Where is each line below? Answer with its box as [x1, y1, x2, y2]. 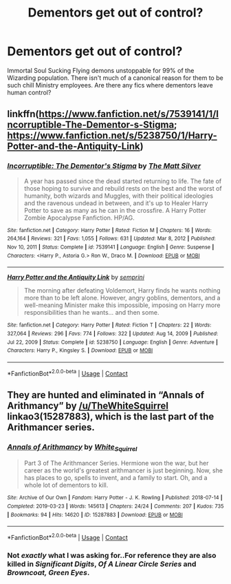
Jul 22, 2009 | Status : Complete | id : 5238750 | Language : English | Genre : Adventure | [7, 339, 219, 346]
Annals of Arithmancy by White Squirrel [7, 442, 137, 453]
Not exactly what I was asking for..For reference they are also [7, 551, 217, 561]
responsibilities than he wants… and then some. [23, 309, 159, 317]
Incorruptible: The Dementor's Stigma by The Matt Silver [7, 161, 201, 171]
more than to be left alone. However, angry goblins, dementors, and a [23, 294, 221, 302]
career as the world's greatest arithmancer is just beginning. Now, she [23, 466, 223, 474]
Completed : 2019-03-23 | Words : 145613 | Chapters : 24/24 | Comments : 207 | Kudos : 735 [7, 503, 224, 510]
